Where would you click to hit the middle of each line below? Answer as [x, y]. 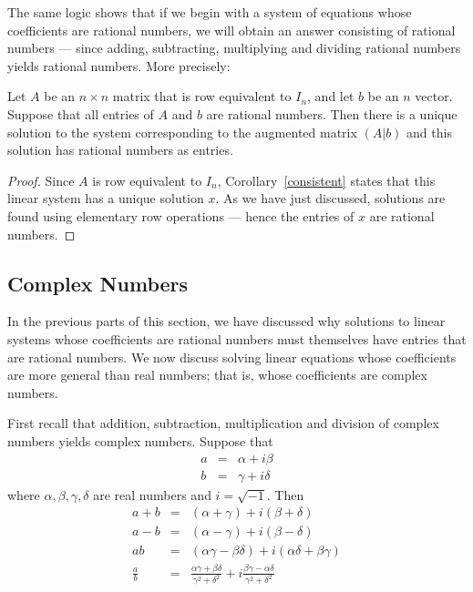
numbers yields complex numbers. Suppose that [140, 440]
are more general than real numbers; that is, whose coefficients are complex [217, 375]
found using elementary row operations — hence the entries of [181, 215]
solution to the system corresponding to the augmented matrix [182, 132]
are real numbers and [152, 494]
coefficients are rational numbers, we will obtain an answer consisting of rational [231, 30]
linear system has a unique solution [106, 198]
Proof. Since [41, 180]
